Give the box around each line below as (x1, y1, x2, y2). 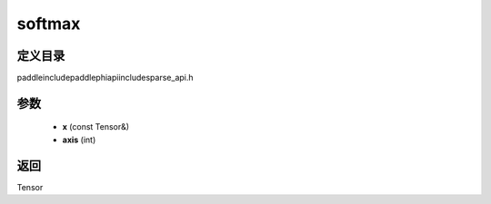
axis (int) (62, 134, 96, 145)
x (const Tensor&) (62, 121, 130, 132)
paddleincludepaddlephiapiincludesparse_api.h (16, 73, 195, 83)
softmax (16, 14, 81, 34)
